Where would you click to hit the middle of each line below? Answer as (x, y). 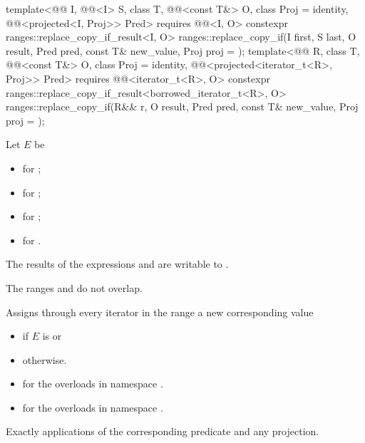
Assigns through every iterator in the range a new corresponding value (160, 312)
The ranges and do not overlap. (74, 287)
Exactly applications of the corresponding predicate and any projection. (163, 431)
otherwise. (45, 359)
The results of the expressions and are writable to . (117, 264)
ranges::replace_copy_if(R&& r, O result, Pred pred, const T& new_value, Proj (182, 106)
